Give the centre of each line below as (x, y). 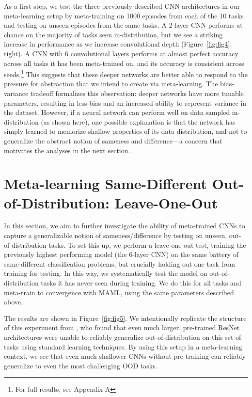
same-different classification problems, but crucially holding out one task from (119, 263)
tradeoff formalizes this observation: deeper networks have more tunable (137, 93)
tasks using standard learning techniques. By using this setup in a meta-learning (123, 346)
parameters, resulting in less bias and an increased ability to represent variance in (125, 103)
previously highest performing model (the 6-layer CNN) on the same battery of (121, 254)
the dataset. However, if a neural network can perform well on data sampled (117, 112)
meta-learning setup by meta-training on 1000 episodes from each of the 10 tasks (124, 15)
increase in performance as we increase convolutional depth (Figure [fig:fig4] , (118, 44)
